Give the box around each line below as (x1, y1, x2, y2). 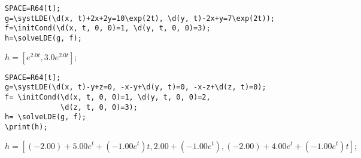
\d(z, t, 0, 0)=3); (60, 103, 138, 111)
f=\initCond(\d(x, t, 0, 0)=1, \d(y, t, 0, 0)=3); (5, 24, 211, 33)
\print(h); (5, 122, 48, 131)
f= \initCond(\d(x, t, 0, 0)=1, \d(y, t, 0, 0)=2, (5, 92, 211, 101)
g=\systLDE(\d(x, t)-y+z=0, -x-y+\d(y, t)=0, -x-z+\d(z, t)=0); (5, 83, 266, 92)
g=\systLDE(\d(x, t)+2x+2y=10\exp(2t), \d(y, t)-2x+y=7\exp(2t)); (5, 14, 275, 23)
